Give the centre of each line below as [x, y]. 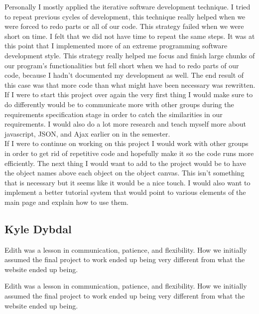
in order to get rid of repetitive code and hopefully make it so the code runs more [129, 153]
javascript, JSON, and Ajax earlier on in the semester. [87, 133]
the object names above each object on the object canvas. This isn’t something [125, 173]
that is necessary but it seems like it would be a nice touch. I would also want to [128, 182]
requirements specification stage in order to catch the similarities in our [114, 114]
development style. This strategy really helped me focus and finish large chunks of [130, 55]
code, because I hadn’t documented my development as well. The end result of [124, 75]
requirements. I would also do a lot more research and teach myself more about [126, 124]
